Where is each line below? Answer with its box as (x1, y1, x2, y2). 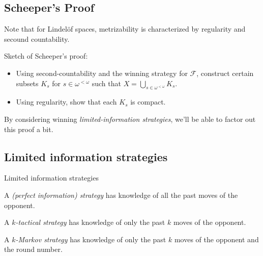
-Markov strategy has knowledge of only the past (15, 234, 166, 244)
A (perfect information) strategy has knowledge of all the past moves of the (4, 189, 238, 200)
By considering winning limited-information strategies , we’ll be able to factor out (4, 113, 256, 124)
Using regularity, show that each (16, 96, 117, 107)
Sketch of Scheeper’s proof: (4, 50, 88, 61)
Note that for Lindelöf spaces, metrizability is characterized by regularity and (4, 23, 246, 34)
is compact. (130, 96, 166, 107)
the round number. (4, 244, 63, 254)
